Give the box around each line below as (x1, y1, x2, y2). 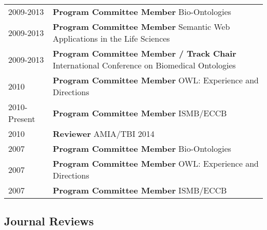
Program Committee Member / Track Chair (52, 47, 237, 59)
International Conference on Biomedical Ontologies (52, 59, 236, 71)
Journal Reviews (4, 213, 94, 229)
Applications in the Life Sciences (52, 32, 170, 44)
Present (8, 113, 35, 125)
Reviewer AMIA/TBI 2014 (52, 128, 155, 139)
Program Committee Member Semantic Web (52, 21, 230, 32)
